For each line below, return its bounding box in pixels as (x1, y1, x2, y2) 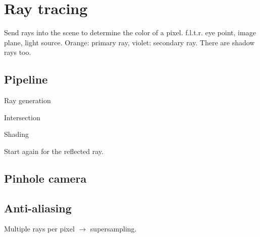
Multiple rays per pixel (4, 223, 75, 234)
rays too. (4, 47, 31, 57)
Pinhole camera (4, 170, 87, 186)
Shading (4, 129, 29, 139)
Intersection (4, 112, 40, 122)
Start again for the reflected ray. (4, 145, 103, 156)
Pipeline (4, 71, 48, 87)
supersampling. (90, 223, 137, 234)
